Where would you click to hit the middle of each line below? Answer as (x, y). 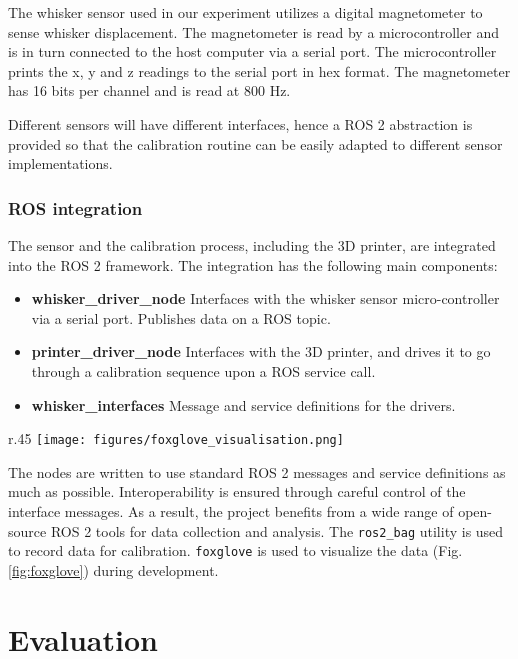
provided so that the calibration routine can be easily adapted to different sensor (255, 143)
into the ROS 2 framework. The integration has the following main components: (253, 264)
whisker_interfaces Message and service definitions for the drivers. (243, 404)
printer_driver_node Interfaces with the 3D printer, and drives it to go (261, 351)
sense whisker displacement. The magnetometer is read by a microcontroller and (253, 31)
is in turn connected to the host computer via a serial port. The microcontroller (252, 51)
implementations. (60, 163)
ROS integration (75, 207)
